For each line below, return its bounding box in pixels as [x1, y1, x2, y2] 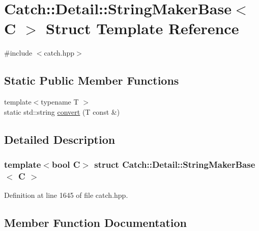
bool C [51, 158, 80, 170]
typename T [41, 96, 79, 107]
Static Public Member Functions [4, 72, 179, 88]
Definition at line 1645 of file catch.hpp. [4, 190, 128, 200]
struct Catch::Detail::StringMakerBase [94, 158, 255, 170]
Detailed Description [4, 131, 116, 147]
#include [4, 47, 33, 58]
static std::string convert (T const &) [4, 106, 120, 117]
